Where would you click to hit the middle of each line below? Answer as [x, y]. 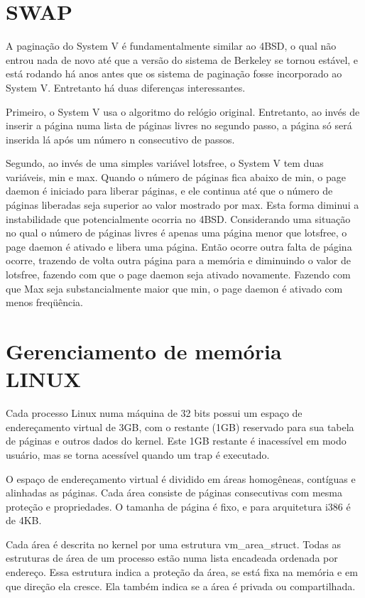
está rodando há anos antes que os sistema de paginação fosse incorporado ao [174, 74]
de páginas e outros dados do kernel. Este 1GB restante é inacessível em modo [176, 441]
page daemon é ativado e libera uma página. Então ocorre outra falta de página [179, 246]
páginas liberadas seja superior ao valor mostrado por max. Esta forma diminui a [182, 205]
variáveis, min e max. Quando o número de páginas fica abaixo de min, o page [176, 176]
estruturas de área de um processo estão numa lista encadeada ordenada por [172, 558]
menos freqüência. [45, 302]
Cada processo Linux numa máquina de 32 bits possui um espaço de [154, 413]
